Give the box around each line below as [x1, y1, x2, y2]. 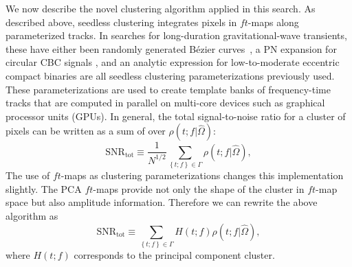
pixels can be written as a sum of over [5, 124, 166, 138]
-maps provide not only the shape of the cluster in [93, 181, 305, 196]
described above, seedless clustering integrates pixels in [5, 14, 237, 29]
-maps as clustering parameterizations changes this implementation [60, 168, 344, 183]
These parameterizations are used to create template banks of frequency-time [5, 82, 331, 96]
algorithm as [5, 208, 58, 222]
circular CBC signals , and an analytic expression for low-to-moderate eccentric [5, 55, 340, 69]
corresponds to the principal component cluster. [74, 247, 275, 262]
